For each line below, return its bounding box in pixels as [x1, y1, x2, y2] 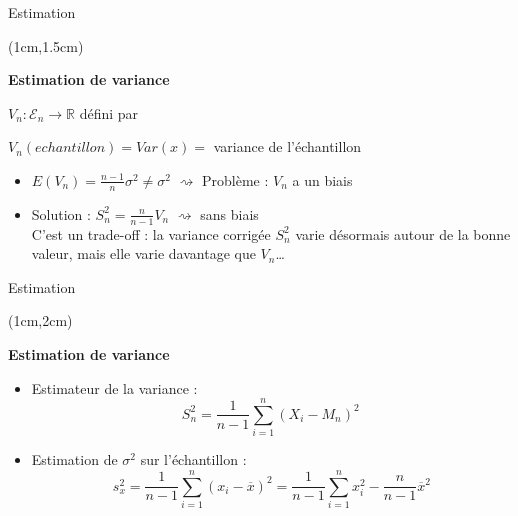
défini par [79, 102, 139, 123]
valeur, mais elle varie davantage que [31, 243, 256, 264]
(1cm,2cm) [8, 310, 73, 331]
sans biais [200, 203, 259, 224]
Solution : [31, 203, 91, 224]
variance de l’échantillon [213, 136, 362, 157]
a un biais [292, 169, 353, 190]
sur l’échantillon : [140, 449, 247, 470]
